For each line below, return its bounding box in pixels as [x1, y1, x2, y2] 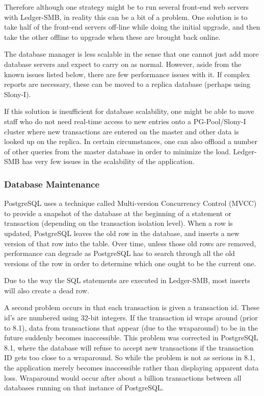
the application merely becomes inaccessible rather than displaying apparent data [4, 362, 259, 373]
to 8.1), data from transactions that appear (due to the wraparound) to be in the [4, 322, 258, 333]
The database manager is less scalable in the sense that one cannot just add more [4, 49, 259, 59]
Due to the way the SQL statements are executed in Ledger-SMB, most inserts [4, 275, 250, 286]
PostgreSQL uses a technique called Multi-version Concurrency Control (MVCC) [4, 198, 257, 208]
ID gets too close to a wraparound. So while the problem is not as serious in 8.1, [4, 352, 255, 363]
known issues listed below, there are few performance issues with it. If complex [4, 68, 250, 79]
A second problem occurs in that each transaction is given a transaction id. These [4, 302, 260, 313]
